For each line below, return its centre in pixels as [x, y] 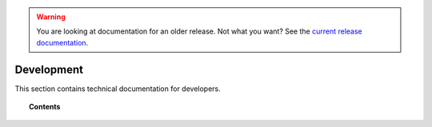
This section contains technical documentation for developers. [118, 89]
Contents [45, 107]
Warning [51, 17]
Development [49, 69]
